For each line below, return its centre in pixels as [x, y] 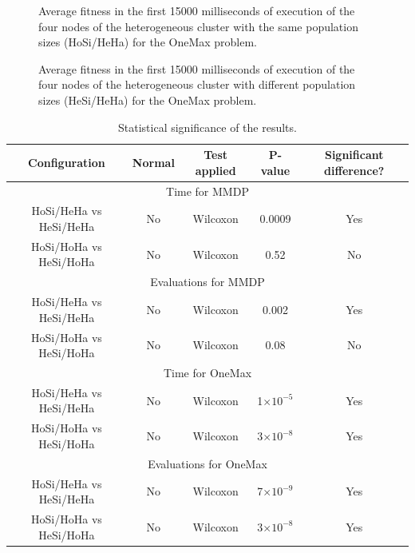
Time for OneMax [207, 373]
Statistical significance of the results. [207, 127]
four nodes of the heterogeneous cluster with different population [197, 84]
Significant [354, 155]
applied [215, 170]
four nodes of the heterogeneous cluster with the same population [198, 26]
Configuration [67, 162]
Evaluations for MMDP [207, 282]
